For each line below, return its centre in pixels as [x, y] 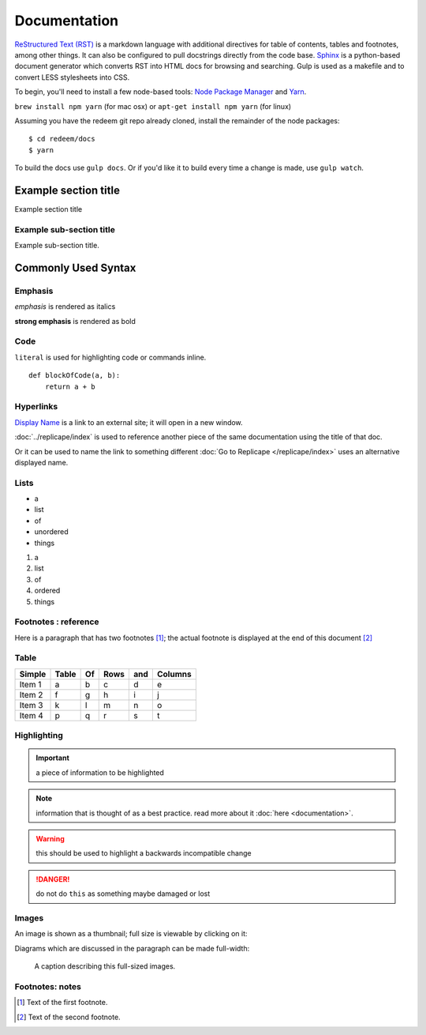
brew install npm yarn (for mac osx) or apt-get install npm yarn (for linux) [153, 106]
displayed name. [41, 462]
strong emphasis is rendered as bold [75, 321]
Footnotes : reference [57, 622]
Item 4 [31, 715]
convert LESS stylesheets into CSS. [72, 77]
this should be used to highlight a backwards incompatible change [144, 853]
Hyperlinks [36, 407]
